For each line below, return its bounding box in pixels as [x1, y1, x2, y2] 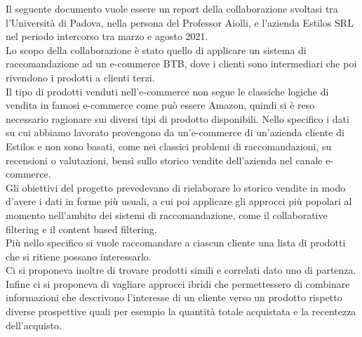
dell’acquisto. [6, 317, 62, 332]
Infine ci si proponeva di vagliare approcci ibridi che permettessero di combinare [6, 276, 350, 291]
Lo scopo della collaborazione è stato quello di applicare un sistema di [6, 42, 307, 57]
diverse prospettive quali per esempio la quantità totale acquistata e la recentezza [6, 304, 356, 319]
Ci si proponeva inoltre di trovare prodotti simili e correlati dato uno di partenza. [6, 263, 356, 277]
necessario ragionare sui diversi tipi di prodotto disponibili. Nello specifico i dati [6, 111, 349, 126]
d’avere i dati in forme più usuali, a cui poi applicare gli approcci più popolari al [6, 194, 352, 209]
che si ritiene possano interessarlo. [6, 249, 152, 263]
